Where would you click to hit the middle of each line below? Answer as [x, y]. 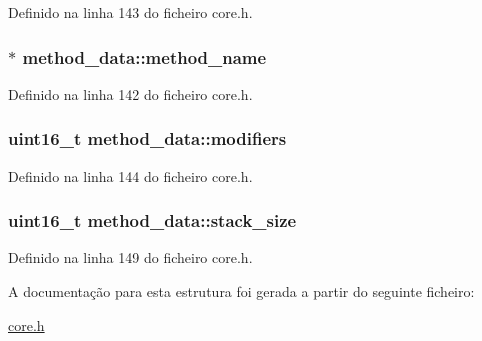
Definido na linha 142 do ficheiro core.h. [130, 93]
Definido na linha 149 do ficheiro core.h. [130, 257]
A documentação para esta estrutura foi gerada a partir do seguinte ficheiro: [241, 291]
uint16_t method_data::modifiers [147, 138]
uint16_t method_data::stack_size [152, 220]
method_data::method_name [144, 56]
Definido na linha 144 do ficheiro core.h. [130, 175]
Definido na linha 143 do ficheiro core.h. [130, 12]
